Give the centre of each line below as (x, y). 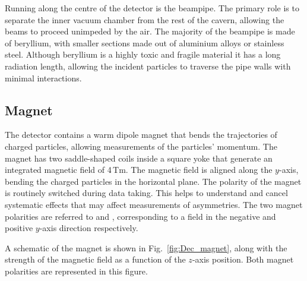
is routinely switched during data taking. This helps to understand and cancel (146, 193)
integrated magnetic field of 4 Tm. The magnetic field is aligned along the (139, 170)
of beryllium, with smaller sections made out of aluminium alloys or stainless (145, 42)
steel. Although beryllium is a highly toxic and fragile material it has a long (143, 54)
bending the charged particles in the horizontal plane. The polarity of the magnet (153, 181)
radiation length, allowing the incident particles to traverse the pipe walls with (148, 66)
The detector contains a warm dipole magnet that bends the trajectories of (141, 135)
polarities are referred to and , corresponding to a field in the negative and (140, 216)
